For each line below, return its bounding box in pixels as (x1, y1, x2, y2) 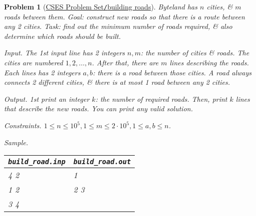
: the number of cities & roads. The (141, 47, 249, 58)
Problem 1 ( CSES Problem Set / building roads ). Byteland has (4, 1, 197, 11)
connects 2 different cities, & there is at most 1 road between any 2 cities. (4, 77, 230, 87)
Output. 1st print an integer (4, 93, 90, 104)
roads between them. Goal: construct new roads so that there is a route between (4, 11, 245, 21)
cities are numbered (4, 57, 63, 68)
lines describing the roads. (169, 57, 249, 68)
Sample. (4, 137, 28, 147)
